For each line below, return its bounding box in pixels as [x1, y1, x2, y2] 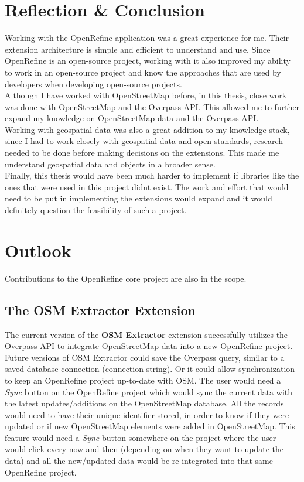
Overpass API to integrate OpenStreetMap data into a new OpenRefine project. [5, 340, 293, 352]
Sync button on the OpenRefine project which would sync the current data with [5, 385, 293, 398]
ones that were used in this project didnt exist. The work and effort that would [5, 180, 289, 193]
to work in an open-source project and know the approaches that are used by [5, 66, 281, 78]
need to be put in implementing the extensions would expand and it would [5, 192, 272, 204]
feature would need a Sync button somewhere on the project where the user [5, 431, 276, 443]
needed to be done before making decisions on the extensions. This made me [5, 146, 279, 159]
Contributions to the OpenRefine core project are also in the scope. [5, 272, 247, 284]
